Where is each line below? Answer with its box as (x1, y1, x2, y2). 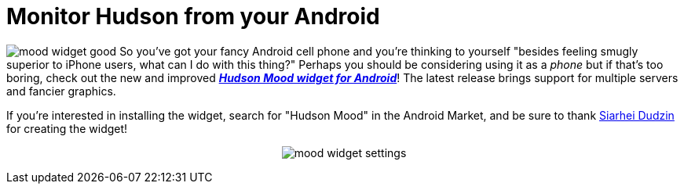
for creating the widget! (6, 121, 128, 135)
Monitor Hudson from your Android (6, 3, 380, 30)
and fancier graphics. (6, 84, 116, 98)
